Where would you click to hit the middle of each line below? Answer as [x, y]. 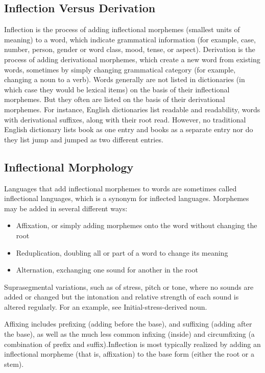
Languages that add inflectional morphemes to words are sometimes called [121, 188]
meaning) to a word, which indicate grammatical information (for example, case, [130, 39]
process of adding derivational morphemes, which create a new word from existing [132, 59]
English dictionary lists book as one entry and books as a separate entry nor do [129, 129]
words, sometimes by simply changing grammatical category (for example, [120, 69]
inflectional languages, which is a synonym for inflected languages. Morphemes [127, 198]
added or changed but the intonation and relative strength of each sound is [122, 297]
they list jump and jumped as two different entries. [84, 139]
